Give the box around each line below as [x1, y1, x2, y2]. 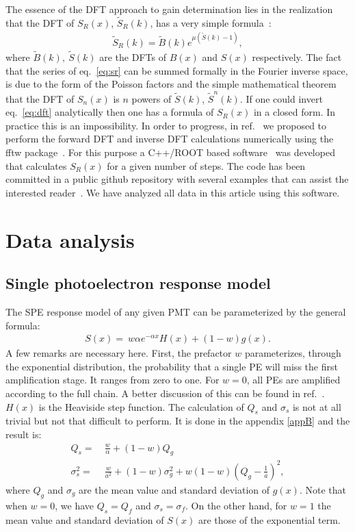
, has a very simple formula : [150, 15, 272, 29]
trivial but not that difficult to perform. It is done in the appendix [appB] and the [5, 414, 350, 428]
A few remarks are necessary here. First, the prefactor [5, 346, 232, 360]
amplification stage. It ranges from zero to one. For [5, 372, 220, 387]
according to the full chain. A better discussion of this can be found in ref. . [5, 385, 325, 400]
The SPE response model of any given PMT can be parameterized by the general [5, 304, 346, 318]
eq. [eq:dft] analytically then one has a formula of [5, 105, 214, 119]
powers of [131, 91, 172, 105]
